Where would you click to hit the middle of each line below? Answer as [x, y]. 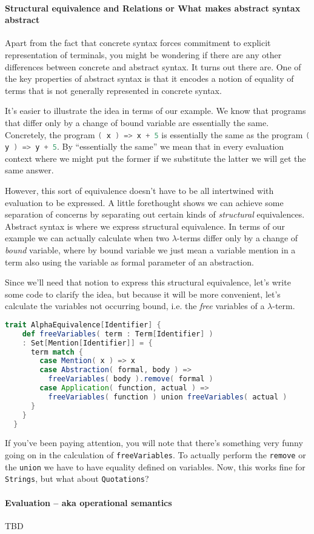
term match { [57, 352]
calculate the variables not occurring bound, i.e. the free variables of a [135, 306]
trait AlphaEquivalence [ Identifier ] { [83, 325]
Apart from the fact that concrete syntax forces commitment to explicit [138, 43]
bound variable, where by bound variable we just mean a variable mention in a [150, 250]
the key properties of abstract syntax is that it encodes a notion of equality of [149, 78]
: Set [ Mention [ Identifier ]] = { [87, 343]
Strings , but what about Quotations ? [77, 479]
